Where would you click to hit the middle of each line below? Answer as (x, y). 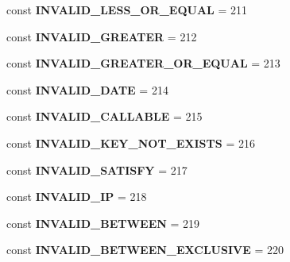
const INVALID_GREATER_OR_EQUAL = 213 (143, 63)
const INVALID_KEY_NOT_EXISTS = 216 (131, 143)
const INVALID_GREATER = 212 (102, 36)
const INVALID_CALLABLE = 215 (104, 116)
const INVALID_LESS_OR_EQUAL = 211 (127, 10)
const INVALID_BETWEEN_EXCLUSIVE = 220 (145, 250)
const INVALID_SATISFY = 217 (97, 170)
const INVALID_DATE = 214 (87, 89)
